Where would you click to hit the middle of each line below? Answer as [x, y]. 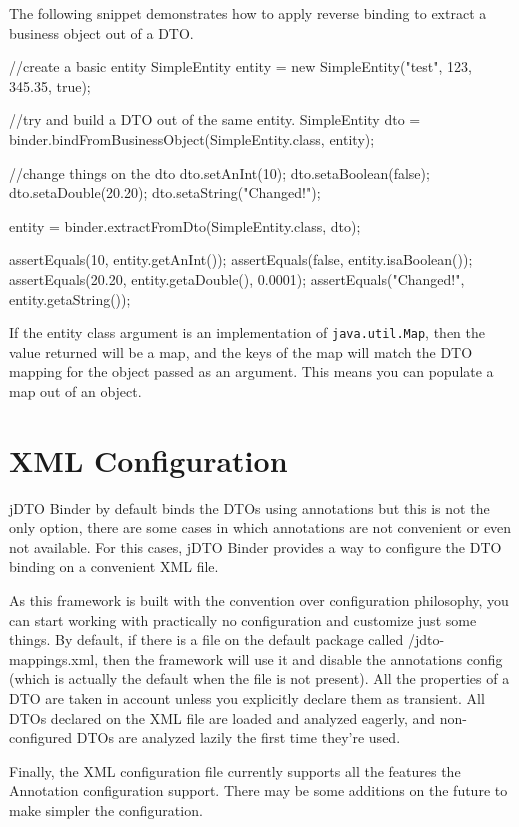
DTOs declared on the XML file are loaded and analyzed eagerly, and [222, 717]
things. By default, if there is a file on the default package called [206, 639]
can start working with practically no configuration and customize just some [243, 619]
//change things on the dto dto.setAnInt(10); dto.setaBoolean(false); [219, 172]
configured [41, 737]
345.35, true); [50, 85]
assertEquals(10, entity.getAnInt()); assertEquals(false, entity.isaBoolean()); [241, 259]
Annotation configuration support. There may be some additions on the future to [258, 790]
